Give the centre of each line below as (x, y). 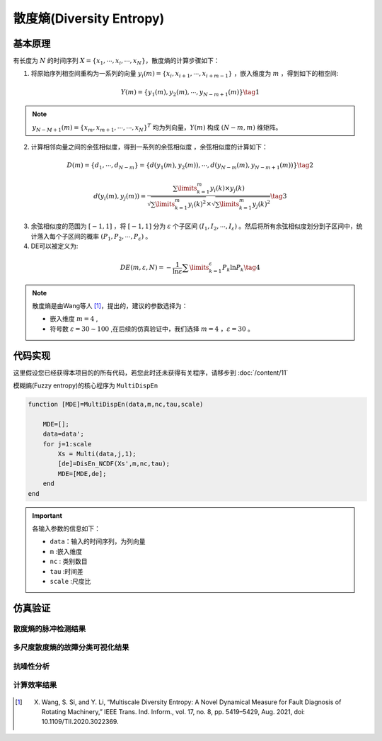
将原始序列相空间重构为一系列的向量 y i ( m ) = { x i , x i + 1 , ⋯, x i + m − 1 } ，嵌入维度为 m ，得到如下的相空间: (185, 74)
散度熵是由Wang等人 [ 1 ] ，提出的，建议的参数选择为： (110, 306)
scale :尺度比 (70, 581)
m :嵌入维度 (66, 551)
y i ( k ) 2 (197, 204)
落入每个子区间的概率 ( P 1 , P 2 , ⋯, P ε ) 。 (94, 237)
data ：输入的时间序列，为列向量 (98, 541)
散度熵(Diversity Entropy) (89, 18)
